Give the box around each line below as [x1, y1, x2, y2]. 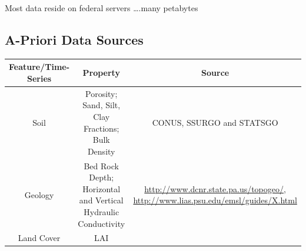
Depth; [89, 171, 114, 183]
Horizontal [82, 182, 121, 195]
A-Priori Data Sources [5, 30, 144, 48]
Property [82, 66, 120, 79]
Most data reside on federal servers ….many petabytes [5, 2, 198, 14]
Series [26, 72, 52, 84]
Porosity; [85, 87, 118, 99]
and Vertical [79, 194, 124, 206]
